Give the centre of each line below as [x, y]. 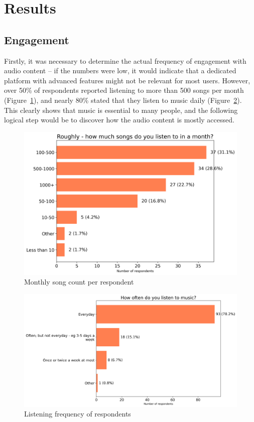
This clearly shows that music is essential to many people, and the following [121, 110]
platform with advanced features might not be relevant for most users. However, [127, 80]
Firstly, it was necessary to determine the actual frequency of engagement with [125, 60]
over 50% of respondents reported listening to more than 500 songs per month [124, 90]
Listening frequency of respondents [78, 414]
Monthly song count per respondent [79, 282]
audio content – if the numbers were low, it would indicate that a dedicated [120, 71]
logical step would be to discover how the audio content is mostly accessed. [119, 120]
